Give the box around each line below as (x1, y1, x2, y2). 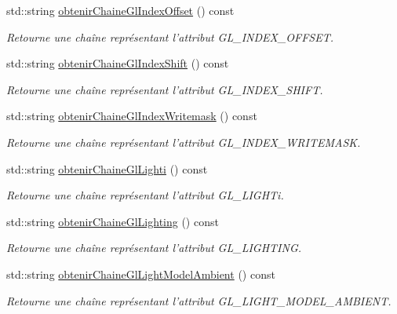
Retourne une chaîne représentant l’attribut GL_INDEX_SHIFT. (6, 81, 323, 97)
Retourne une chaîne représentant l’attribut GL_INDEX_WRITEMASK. (6, 133, 361, 150)
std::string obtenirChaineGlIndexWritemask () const (6, 108, 257, 124)
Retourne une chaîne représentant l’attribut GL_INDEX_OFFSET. (6, 28, 334, 45)
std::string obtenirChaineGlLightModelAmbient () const (6, 265, 275, 282)
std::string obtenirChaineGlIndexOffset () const (6, 2, 235, 18)
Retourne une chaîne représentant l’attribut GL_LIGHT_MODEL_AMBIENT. (6, 292, 392, 309)
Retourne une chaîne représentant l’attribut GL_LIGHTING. (6, 239, 302, 256)
